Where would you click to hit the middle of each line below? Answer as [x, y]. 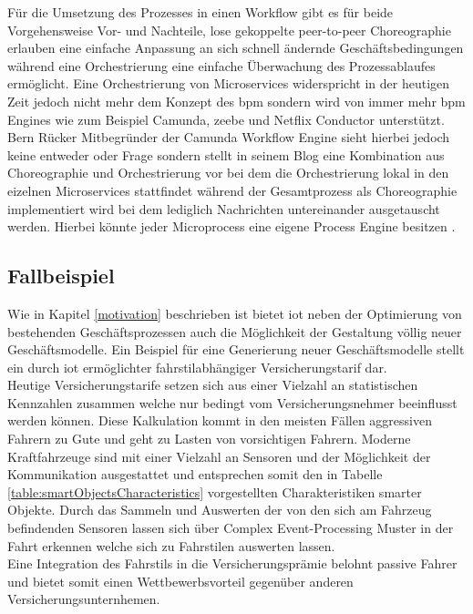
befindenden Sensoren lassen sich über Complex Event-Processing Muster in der [231, 528]
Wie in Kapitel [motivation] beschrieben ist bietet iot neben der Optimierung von [235, 313]
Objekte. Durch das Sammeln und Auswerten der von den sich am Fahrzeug [220, 510]
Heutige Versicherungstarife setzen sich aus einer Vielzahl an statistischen [213, 385]
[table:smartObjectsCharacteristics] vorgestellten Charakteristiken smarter [215, 491]
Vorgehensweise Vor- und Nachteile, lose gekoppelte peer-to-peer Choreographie [229, 30]
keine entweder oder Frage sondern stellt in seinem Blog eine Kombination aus [226, 154]
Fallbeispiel [61, 276]
